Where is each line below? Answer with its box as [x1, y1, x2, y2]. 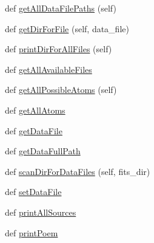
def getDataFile [5, 124, 62, 137]
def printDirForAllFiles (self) [5, 43, 112, 55]
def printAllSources [5, 205, 76, 218]
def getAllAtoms [5, 103, 65, 116]
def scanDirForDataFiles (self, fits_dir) [5, 165, 150, 177]
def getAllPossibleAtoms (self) [5, 83, 117, 96]
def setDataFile [5, 185, 62, 198]
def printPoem [5, 226, 58, 239]
